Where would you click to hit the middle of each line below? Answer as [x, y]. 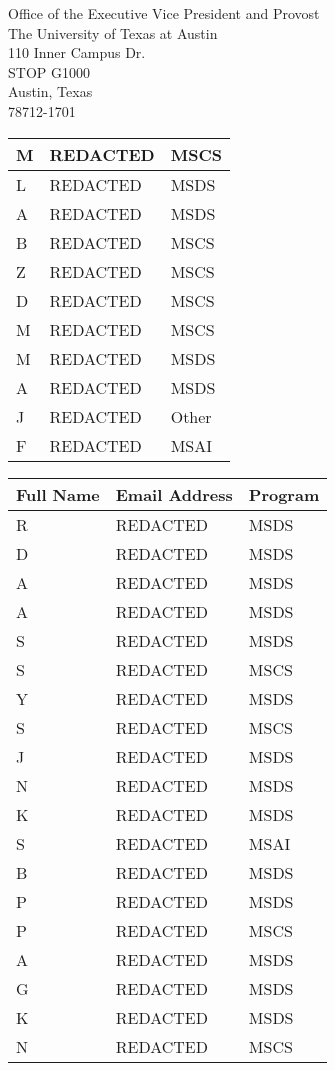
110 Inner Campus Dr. [77, 52]
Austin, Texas [50, 91]
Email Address [174, 494]
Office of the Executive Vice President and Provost [164, 13]
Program [284, 494]
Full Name [58, 494]
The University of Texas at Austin [113, 32]
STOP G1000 [49, 71]
